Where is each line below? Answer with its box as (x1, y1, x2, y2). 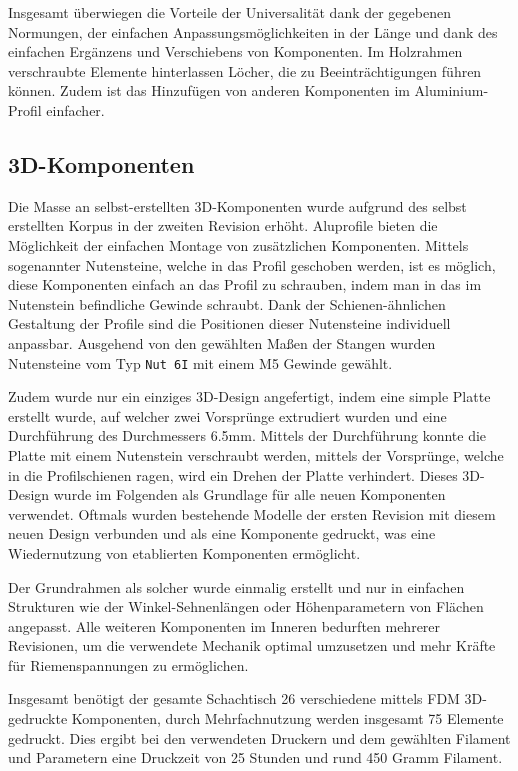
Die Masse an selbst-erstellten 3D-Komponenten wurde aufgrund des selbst (8, 195, 467, 216)
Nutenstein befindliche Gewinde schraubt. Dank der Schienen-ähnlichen (8, 293, 446, 314)
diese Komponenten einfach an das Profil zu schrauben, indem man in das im (8, 274, 482, 295)
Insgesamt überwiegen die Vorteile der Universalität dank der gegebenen (8, 2, 451, 22)
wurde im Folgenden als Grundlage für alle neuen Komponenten (53, 484, 446, 505)
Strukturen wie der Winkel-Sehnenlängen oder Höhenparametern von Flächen (8, 596, 484, 617)
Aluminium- (414, 80, 489, 101)
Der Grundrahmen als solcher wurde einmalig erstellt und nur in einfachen (8, 576, 465, 597)
